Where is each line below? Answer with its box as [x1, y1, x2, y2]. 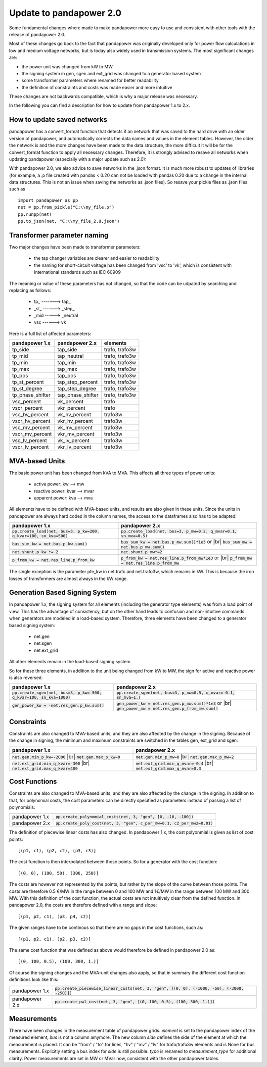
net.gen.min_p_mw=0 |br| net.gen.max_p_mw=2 [135, 753, 234, 760]
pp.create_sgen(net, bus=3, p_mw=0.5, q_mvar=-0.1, [116, 690, 235, 695]
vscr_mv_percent [12, 431, 52, 437]
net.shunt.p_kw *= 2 [12, 549, 59, 555]
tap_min [57, 359, 76, 366]
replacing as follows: [9, 287, 51, 293]
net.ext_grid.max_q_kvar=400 [12, 766, 78, 771]
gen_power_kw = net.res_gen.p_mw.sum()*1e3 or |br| [116, 700, 232, 707]
